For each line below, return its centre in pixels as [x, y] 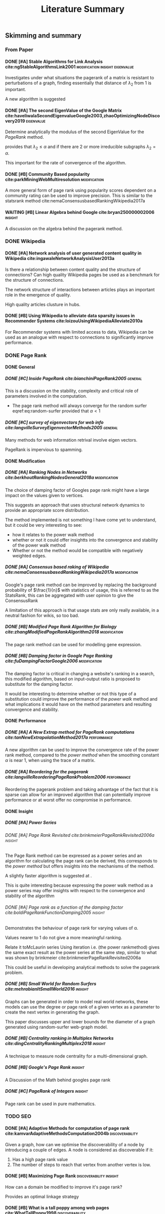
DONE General [20, 367]
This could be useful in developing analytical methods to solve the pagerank [82, 967]
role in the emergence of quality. [38, 295]
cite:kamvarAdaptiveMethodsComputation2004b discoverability [72, 1134]
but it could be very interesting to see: [44, 525]
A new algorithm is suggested [35, 99]
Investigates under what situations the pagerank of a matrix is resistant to [80, 78]
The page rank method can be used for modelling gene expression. [73, 644]
